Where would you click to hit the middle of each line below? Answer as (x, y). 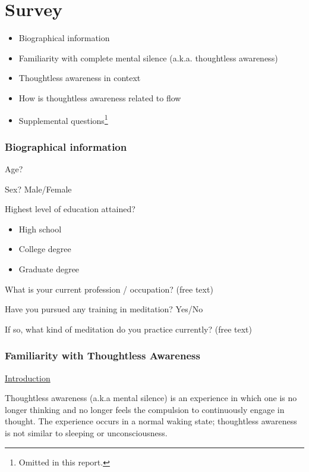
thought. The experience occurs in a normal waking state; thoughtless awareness (151, 421)
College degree (45, 249)
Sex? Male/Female (38, 189)
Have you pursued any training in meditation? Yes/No (104, 309)
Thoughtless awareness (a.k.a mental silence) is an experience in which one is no (151, 398)
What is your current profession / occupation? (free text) (109, 289)
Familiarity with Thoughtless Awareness (103, 355)
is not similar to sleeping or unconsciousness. (86, 432)
